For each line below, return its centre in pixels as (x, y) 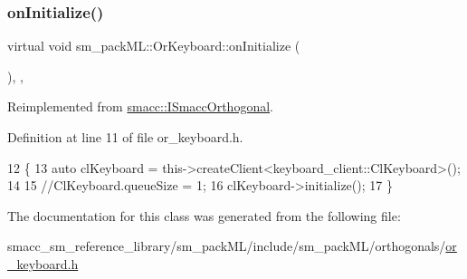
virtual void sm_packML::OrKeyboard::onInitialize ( (154, 46)
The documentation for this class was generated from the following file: (204, 215)
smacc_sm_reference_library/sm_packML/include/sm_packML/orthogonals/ (227, 246)
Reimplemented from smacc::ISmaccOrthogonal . (140, 106)
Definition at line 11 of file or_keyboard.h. (125, 137)
